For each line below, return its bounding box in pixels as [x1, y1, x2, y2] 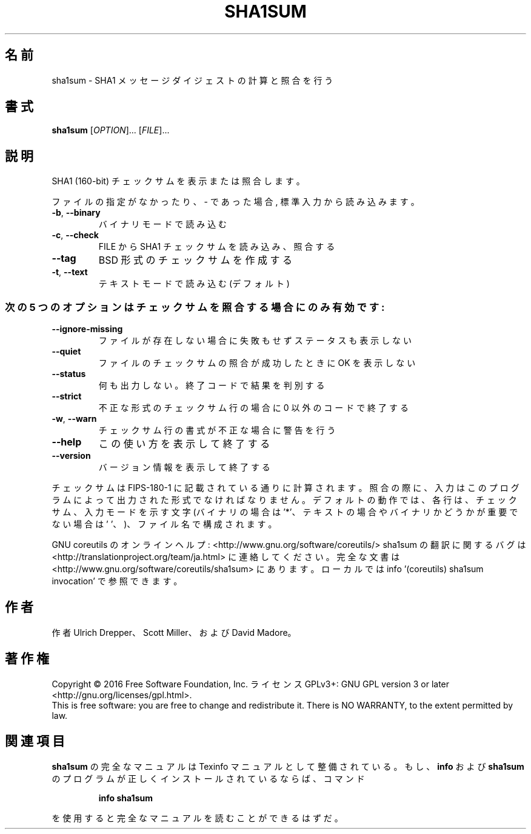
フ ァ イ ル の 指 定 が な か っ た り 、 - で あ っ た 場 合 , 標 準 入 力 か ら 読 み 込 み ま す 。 [52, 196, 419, 207]
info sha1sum [98, 792, 153, 803]
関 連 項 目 [5, 733, 65, 749]
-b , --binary [52, 207, 101, 218]
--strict [52, 391, 82, 402]
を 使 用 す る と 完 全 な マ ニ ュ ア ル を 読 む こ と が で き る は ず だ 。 [52, 812, 343, 823]
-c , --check [52, 230, 99, 241]
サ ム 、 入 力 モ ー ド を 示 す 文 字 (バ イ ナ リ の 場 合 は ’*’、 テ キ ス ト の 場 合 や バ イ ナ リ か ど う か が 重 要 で [52, 507, 518, 518]
